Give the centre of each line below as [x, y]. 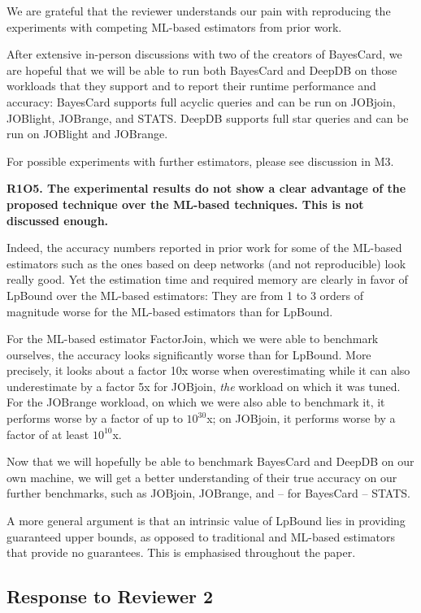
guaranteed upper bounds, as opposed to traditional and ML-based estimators [201, 536]
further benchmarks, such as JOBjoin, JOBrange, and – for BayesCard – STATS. [208, 493]
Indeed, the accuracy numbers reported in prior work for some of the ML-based [204, 248]
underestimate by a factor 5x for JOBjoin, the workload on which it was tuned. [204, 386]
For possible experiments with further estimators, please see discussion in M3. [200, 161]
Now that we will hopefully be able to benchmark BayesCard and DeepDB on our [210, 461]
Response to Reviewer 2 [110, 596]
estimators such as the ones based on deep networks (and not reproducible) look [206, 263]
